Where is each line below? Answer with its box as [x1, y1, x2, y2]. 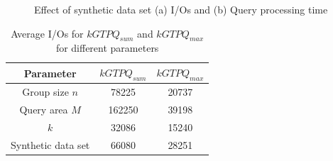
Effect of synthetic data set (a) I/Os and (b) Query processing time [34, 2, 328, 16]
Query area [19, 101, 68, 116]
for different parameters [55, 40, 159, 55]
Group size [22, 84, 69, 99]
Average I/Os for [11, 26, 84, 40]
